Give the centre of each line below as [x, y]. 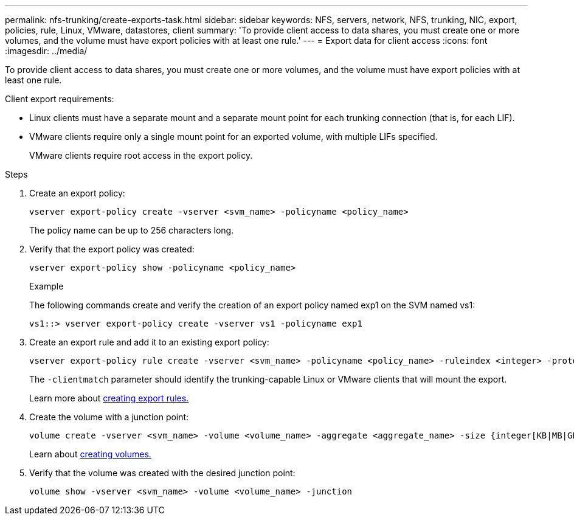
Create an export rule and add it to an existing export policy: [149, 342]
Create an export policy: [77, 193]
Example [47, 286]
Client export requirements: [60, 99]
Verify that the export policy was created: [112, 249]
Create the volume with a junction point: [109, 417]
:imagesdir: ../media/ [46, 51]
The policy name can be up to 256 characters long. [132, 230]
